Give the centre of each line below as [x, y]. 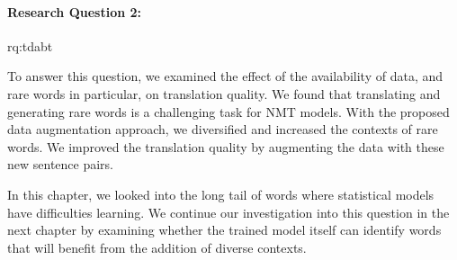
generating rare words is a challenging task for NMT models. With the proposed [228, 111]
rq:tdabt [30, 45]
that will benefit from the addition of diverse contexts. [157, 247]
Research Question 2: [75, 11]
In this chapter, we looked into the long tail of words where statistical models [221, 194]
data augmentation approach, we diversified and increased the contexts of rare [223, 129]
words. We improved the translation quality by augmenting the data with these [226, 146]
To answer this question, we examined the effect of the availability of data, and [225, 76]
